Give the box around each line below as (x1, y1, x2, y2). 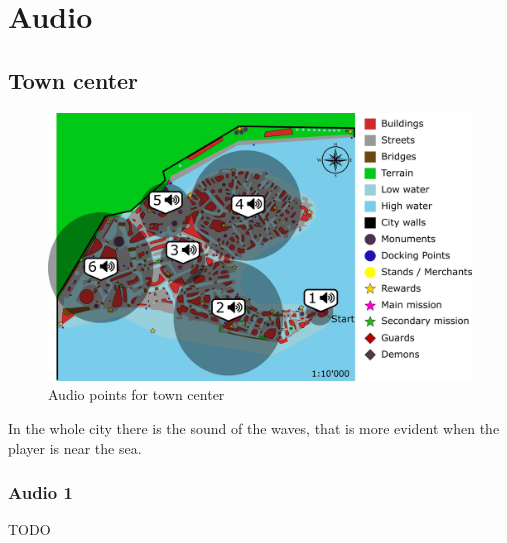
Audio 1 (8, 480, 73, 505)
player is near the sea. (8, 437, 142, 458)
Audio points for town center (48, 384, 225, 405)
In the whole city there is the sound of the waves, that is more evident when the (8, 418, 500, 439)
